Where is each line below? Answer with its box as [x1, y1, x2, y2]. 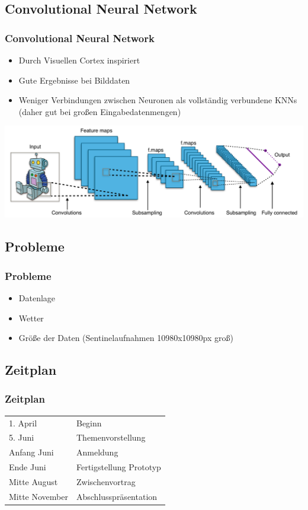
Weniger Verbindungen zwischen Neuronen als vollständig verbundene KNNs [18, 94, 297, 106]
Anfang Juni [9, 446, 54, 458]
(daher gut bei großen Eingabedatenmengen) [18, 105, 181, 117]
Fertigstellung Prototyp [76, 461, 161, 473]
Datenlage [18, 292, 56, 304]
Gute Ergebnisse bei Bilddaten [18, 74, 130, 86]
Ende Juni [9, 461, 46, 473]
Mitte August [9, 475, 58, 487]
